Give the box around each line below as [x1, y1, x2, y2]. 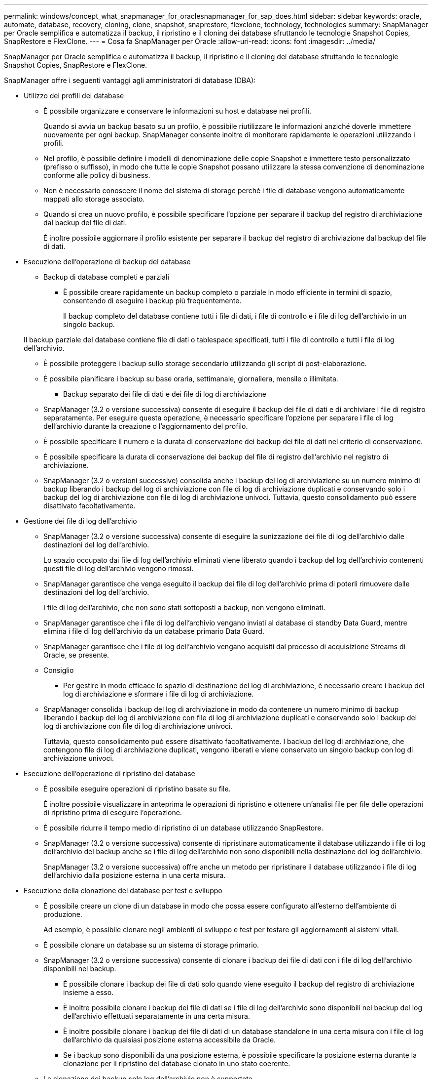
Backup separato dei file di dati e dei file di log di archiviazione [63, 390, 266, 398]
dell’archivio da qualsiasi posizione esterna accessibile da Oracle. [63, 1036, 276, 1044]
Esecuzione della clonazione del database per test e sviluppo [24, 886, 222, 895]
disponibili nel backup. [43, 964, 116, 973]
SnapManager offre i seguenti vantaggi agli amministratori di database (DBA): [4, 76, 256, 84]
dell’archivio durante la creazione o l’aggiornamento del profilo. [43, 422, 248, 430]
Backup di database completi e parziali [43, 273, 169, 281]
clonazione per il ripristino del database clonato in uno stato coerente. [63, 1059, 290, 1068]
